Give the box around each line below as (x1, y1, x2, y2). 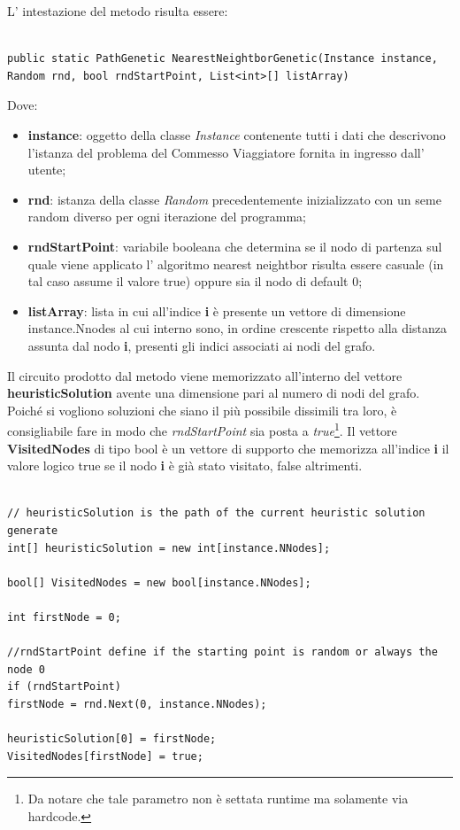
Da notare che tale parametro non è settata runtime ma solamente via (27, 789, 409, 808)
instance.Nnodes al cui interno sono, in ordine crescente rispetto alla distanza (27, 319, 447, 337)
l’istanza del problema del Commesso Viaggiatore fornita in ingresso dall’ (27, 143, 425, 161)
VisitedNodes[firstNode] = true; (7, 749, 203, 763)
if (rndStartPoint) (7, 680, 121, 694)
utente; (27, 160, 66, 179)
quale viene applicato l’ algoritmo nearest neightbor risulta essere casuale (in (27, 254, 444, 273)
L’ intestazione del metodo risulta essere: (7, 2, 228, 19)
